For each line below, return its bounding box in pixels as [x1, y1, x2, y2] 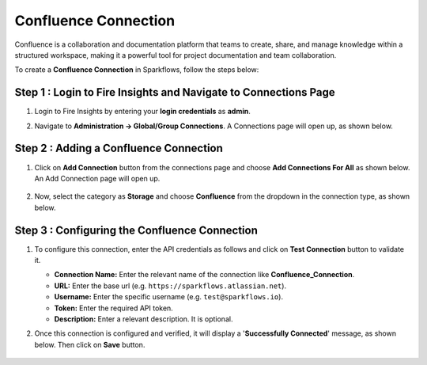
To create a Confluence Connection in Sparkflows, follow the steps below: [14, 65, 259, 74]
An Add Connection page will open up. [34, 173, 161, 183]
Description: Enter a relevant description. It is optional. [54, 314, 233, 324]
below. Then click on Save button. [34, 340, 145, 349]
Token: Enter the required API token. [54, 303, 173, 313]
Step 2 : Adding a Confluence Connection [14, 142, 223, 155]
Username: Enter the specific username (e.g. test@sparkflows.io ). [54, 292, 284, 302]
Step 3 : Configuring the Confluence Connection [14, 223, 259, 237]
